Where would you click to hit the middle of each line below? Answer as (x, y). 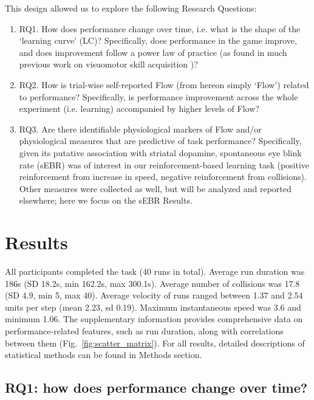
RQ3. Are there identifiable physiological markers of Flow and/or (140, 129)
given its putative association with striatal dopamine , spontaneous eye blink (160, 152)
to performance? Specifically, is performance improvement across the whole (159, 96)
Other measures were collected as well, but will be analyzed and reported (155, 188)
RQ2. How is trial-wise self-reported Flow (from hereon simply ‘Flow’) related (164, 84)
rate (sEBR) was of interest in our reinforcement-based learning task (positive (164, 164)
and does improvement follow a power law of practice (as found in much (153, 52)
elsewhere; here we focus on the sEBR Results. (106, 200)
